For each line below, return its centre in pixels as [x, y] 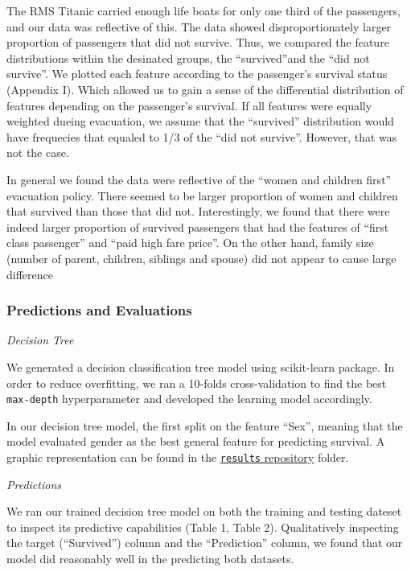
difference [30, 274]
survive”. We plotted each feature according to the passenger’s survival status [197, 74]
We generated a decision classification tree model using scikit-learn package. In [201, 366]
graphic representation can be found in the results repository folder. [178, 457]
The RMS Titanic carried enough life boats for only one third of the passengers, [203, 10]
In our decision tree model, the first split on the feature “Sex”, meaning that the [205, 425]
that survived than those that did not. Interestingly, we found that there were [198, 211]
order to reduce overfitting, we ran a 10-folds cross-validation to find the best [197, 383]
